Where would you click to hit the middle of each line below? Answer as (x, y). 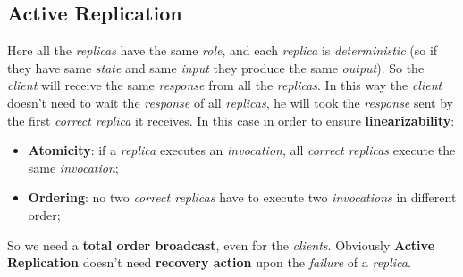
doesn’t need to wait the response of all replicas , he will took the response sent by (230, 102)
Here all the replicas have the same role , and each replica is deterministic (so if (223, 50)
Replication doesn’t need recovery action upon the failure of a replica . (209, 262)
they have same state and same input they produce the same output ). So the (216, 67)
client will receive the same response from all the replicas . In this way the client (225, 85)
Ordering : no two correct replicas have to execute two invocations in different (242, 197)
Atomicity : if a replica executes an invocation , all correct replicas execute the (242, 150)
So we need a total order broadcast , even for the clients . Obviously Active (221, 244)
